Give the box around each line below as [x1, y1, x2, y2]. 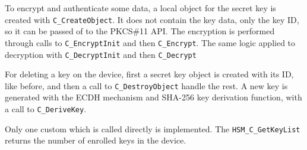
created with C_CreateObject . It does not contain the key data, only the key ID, [5, 13, 299, 25]
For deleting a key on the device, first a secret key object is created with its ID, [5, 68, 294, 80]
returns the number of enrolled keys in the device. [5, 134, 186, 146]
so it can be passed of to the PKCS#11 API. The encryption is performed [5, 25, 275, 37]
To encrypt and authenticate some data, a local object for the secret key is [5, 2, 276, 14]
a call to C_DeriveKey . [5, 103, 87, 115]
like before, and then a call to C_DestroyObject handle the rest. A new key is [5, 79, 288, 92]
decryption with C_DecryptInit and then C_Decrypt [5, 48, 197, 60]
